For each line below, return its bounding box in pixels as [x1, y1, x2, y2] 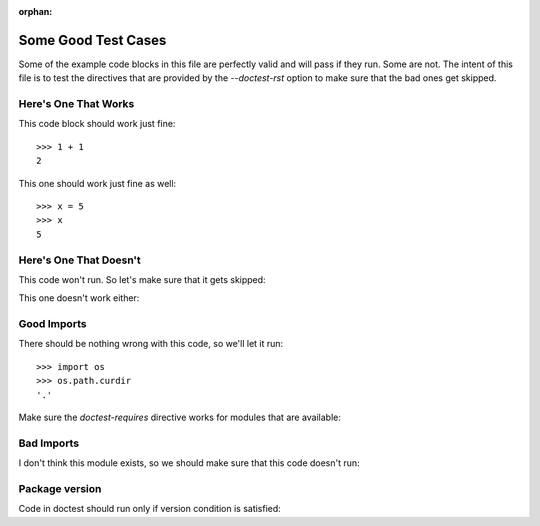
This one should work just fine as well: [18, 177, 177, 189]
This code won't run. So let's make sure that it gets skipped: [18, 273, 266, 285]
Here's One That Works [18, 97, 135, 111]
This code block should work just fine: [18, 118, 176, 130]
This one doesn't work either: [18, 292, 140, 304]
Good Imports [18, 317, 87, 331]
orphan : [18, 6, 53, 17]
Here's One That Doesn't [18, 253, 142, 267]
